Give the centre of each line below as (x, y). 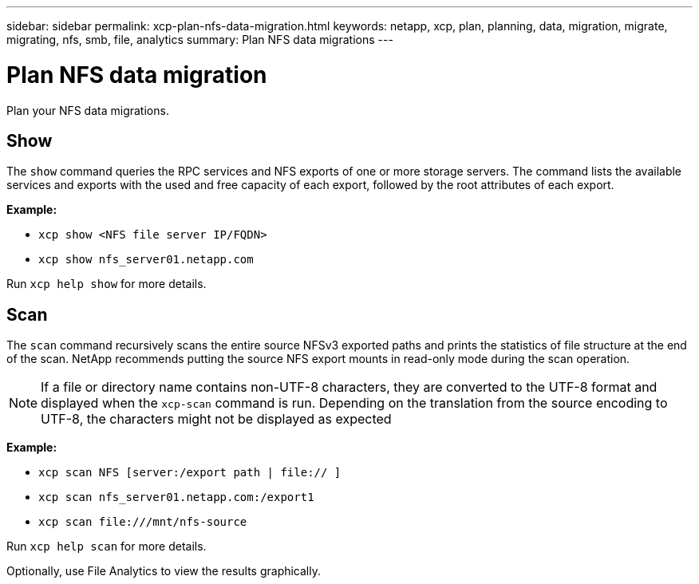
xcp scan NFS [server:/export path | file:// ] (190, 473)
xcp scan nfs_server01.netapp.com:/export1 (176, 497)
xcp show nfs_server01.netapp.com (146, 260)
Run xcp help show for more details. (107, 284)
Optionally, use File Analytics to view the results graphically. (164, 571)
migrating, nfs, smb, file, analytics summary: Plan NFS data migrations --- (200, 39)
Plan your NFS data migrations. (88, 110)
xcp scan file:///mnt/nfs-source (143, 522)
